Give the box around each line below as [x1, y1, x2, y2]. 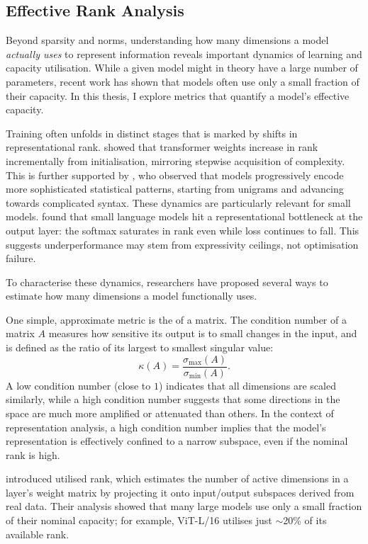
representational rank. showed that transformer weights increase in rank [6, 140, 318, 154]
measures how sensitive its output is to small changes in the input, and [48, 326, 357, 341]
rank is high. [6, 447, 60, 462]
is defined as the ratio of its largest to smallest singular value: [6, 340, 274, 355]
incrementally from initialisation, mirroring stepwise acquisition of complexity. [6, 153, 345, 168]
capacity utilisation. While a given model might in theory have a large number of [6, 60, 358, 75]
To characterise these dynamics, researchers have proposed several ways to [6, 274, 328, 289]
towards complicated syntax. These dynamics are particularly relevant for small [6, 195, 351, 210]
